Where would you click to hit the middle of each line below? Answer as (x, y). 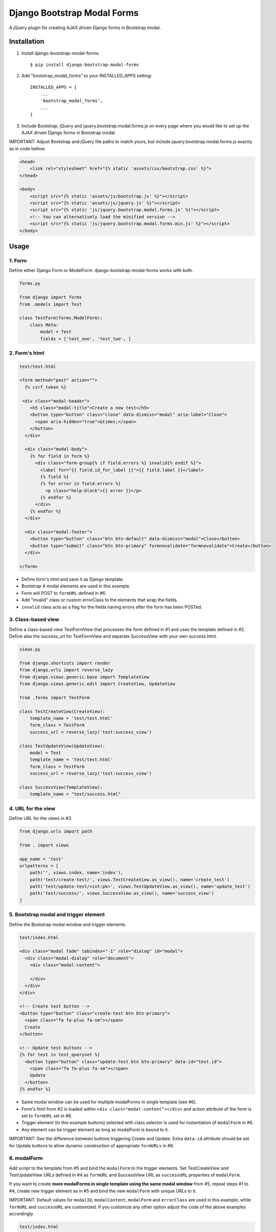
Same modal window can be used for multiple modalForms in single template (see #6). (109, 1102)
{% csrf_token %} (46, 387)
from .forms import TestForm (55, 698)
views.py (30, 650)
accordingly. (22, 1214)
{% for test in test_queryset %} (60, 1055)
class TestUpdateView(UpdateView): (62, 746)
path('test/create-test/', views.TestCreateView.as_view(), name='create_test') (130, 879)
